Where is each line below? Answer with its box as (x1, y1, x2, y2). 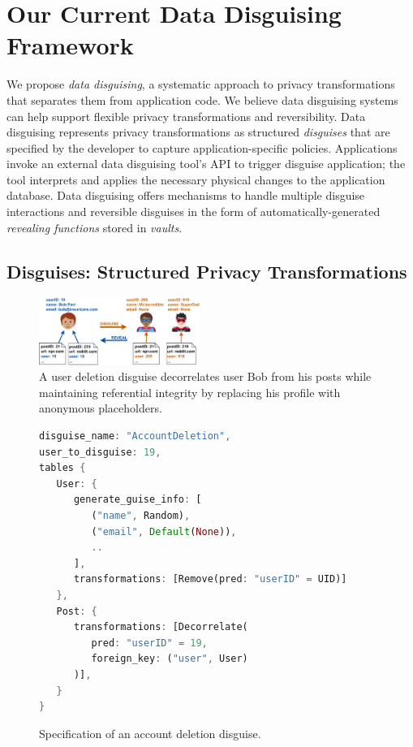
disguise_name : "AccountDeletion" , (39, 430, 231, 443)
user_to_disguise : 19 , (39, 446, 161, 458)
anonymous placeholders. (39, 399, 162, 417)
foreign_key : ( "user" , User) (91, 653, 248, 665)
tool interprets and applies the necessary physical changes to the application (6, 171, 385, 188)
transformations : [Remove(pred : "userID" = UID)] (73, 573, 347, 585)
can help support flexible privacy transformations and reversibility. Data (6, 107, 366, 124)
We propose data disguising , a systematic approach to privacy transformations (6, 76, 395, 93)
